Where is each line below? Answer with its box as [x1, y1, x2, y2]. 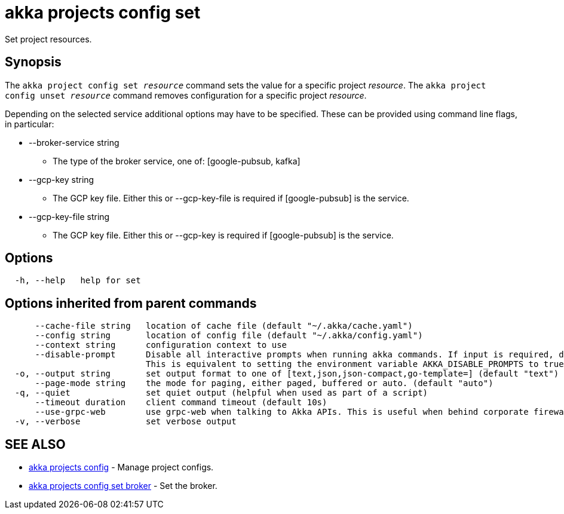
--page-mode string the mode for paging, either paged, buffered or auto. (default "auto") [35, 378, 493, 388]
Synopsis [5, 54, 62, 70]
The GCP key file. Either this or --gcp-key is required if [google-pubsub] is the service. [53, 230, 394, 240]
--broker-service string [29, 137, 119, 148]
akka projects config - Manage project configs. [29, 462, 214, 473]
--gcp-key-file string [29, 211, 110, 222]
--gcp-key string [29, 174, 94, 185]
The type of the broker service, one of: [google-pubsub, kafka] [53, 155, 301, 166]
